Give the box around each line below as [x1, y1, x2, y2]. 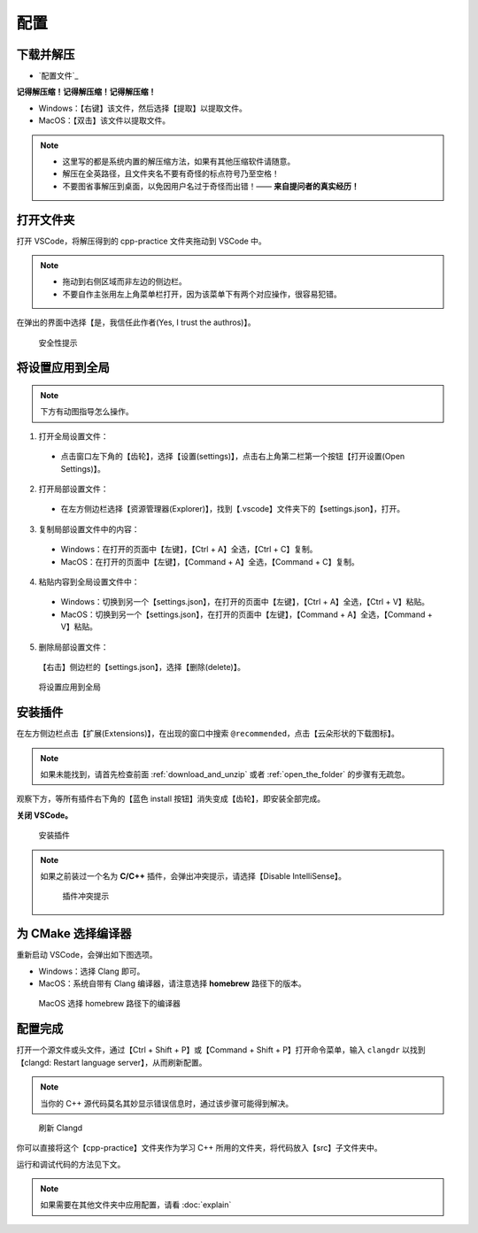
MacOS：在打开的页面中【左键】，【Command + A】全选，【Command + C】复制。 [60, 556, 360, 566]
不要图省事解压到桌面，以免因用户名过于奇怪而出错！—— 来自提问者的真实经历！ [62, 181, 359, 191]
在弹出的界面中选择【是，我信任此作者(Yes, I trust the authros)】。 [16, 317, 256, 328]
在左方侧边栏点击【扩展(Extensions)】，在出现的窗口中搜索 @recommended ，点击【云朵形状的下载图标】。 [16, 728, 400, 739]
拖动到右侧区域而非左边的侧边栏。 [62, 276, 187, 287]
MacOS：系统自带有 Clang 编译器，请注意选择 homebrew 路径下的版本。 [38, 978, 306, 989]
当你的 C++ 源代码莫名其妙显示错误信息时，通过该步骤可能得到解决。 [40, 1098, 294, 1108]
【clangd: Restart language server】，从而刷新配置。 [16, 1057, 207, 1067]
